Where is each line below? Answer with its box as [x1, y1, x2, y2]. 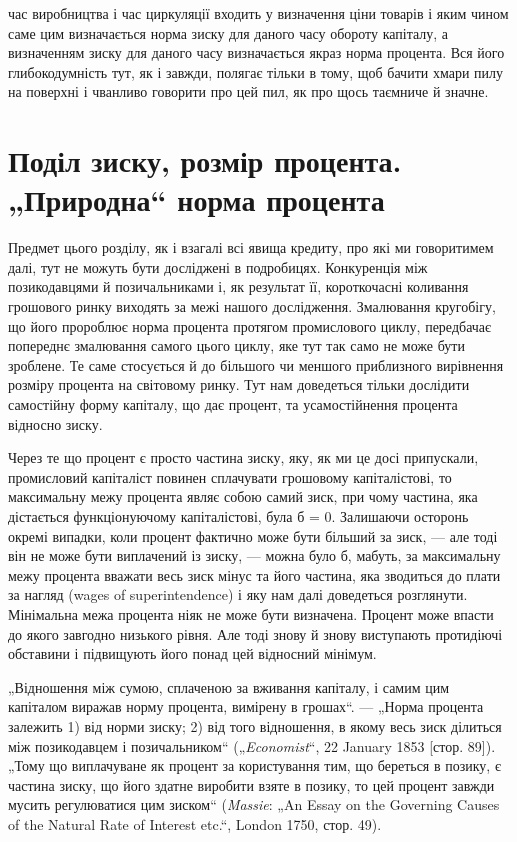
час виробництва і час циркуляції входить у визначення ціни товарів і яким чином [8, 3, 509, 23]
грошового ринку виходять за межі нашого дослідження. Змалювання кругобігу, [8, 296, 496, 317]
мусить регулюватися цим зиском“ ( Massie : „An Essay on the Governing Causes [8, 794, 500, 815]
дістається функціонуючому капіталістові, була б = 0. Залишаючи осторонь [8, 506, 469, 526]
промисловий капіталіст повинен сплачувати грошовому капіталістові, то [8, 466, 452, 487]
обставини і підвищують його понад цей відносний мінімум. [8, 643, 377, 664]
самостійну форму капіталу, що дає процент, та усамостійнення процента [8, 394, 458, 415]
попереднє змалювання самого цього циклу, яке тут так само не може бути [8, 335, 465, 356]
